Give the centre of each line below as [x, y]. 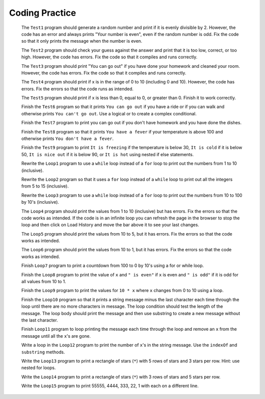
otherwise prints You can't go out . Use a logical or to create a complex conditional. [109, 113]
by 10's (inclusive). [40, 202]
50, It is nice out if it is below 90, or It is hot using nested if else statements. [107, 154]
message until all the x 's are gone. [56, 336]
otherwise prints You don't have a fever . [67, 139]
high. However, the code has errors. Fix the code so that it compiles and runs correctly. [109, 57]
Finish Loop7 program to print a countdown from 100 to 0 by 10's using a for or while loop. [113, 266]
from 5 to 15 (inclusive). [45, 186]
